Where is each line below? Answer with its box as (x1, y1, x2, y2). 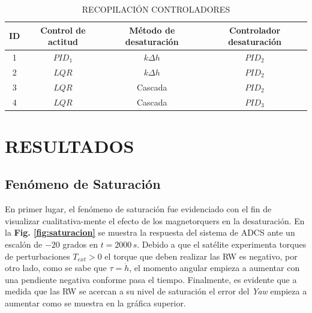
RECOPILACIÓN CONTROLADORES (82, 3, 230, 15)
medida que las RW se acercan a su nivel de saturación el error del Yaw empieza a (5, 285, 307, 297)
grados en (62, 238, 98, 251)
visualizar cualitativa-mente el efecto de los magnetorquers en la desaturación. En (5, 214, 305, 227)
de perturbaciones (5, 249, 70, 262)
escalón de (5, 238, 43, 251)
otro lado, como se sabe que (5, 261, 107, 274)
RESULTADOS (5, 133, 134, 158)
